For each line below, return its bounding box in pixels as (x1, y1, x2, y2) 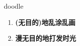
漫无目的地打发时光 (15, 33, 76, 43)
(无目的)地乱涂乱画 (15, 17, 76, 27)
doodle (4, 1, 24, 11)
